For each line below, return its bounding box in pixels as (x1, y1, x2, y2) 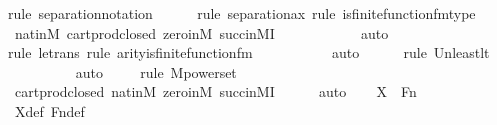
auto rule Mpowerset (75, 61, 237, 82)
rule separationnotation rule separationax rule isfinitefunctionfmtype (8, 3, 476, 23)
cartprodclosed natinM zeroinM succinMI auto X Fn (14, 81, 417, 102)
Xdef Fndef (14, 100, 85, 121)
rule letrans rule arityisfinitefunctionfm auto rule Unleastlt (8, 42, 490, 63)
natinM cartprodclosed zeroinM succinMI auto (14, 22, 389, 43)
